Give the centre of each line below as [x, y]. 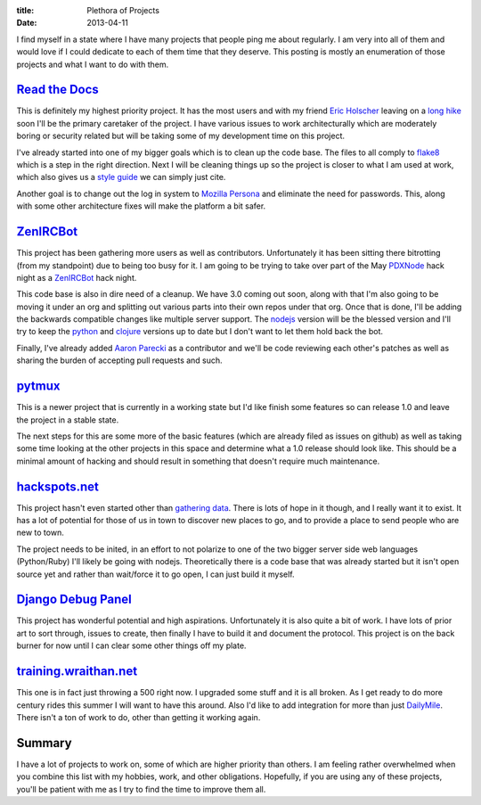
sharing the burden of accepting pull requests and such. [119, 360]
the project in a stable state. [68, 420]
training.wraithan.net [77, 672]
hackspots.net [58, 486]
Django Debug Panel [74, 600]
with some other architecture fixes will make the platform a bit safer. [141, 206]
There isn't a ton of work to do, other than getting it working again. [139, 717]
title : [25, 10]
